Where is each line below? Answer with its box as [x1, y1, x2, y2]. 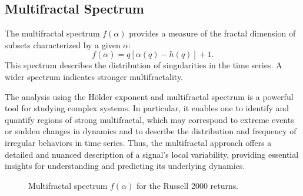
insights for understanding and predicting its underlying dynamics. [5, 160, 245, 172]
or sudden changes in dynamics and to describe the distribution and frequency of [5, 125, 297, 137]
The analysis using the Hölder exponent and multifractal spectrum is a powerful [5, 90, 294, 102]
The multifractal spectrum [5, 27, 100, 39]
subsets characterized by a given [5, 38, 121, 51]
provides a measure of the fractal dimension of [129, 27, 296, 39]
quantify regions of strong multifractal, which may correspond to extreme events [5, 113, 294, 125]
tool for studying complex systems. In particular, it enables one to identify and [5, 102, 289, 114]
